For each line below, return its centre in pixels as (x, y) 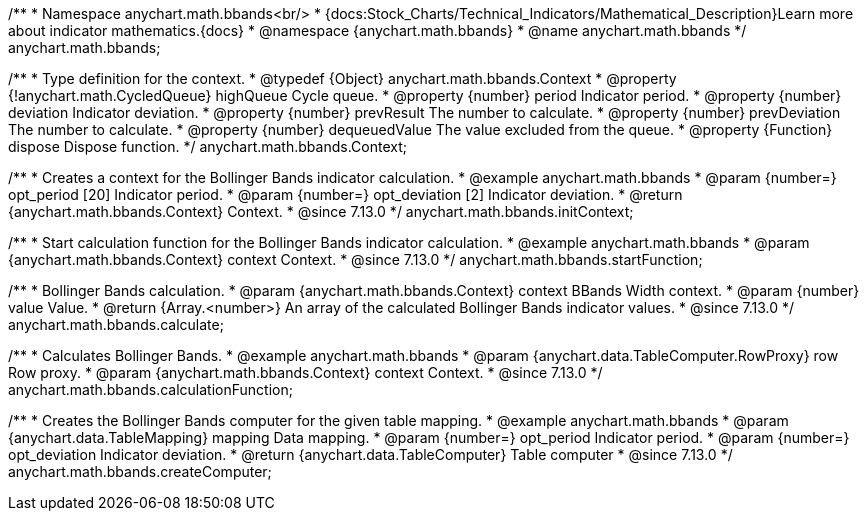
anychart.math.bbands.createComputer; (140, 471)
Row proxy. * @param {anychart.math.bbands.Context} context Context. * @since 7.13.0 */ (305, 372)
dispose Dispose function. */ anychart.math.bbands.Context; (207, 146)
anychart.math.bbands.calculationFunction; (150, 389)
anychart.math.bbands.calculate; (116, 324)
